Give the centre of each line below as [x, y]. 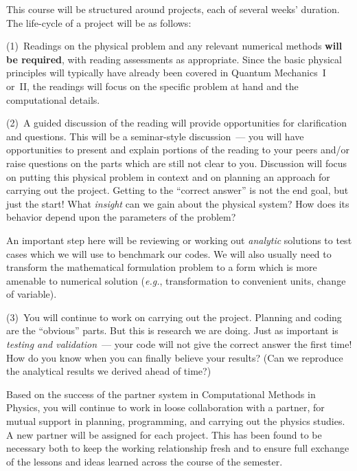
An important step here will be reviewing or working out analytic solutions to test [179, 240]
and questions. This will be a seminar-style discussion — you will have [155, 136]
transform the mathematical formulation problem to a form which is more [162, 267]
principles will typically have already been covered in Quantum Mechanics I [166, 73]
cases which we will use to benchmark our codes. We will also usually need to [169, 253]
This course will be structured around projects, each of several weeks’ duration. [173, 9]
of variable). [32, 294]
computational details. [53, 99]
